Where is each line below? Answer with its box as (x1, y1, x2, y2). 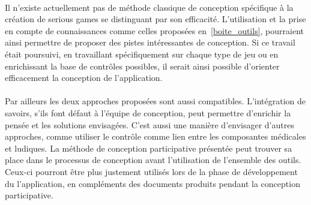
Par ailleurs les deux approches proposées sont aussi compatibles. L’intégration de (5, 95, 306, 107)
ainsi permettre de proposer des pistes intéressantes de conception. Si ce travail (5, 36, 295, 49)
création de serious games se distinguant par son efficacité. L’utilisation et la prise (5, 13, 306, 25)
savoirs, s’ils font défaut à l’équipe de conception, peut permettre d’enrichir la (5, 106, 291, 119)
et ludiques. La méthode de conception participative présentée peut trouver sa (5, 141, 292, 154)
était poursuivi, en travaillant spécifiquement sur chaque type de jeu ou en (5, 47, 279, 60)
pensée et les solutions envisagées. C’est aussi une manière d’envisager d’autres (5, 118, 294, 131)
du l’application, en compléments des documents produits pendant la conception (5, 177, 300, 189)
